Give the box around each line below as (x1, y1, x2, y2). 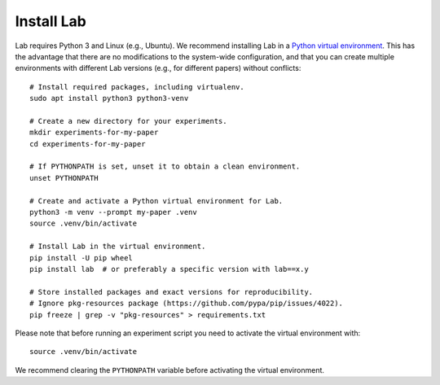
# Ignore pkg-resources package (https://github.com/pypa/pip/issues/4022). (29, 299, 344, 308)
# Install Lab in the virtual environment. (29, 242, 206, 252)
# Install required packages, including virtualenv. (29, 82, 244, 91)
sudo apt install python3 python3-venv (29, 94, 189, 103)
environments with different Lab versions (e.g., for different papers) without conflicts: (15, 63, 301, 73)
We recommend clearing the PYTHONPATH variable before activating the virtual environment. (15, 365, 325, 374)
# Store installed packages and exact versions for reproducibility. (29, 287, 314, 296)
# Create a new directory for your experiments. (29, 116, 227, 125)
